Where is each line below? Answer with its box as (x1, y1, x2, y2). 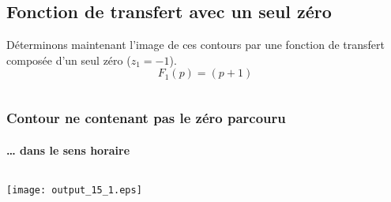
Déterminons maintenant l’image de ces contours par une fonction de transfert (6, 36, 385, 53)
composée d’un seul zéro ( (6, 51, 131, 68)
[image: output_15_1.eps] (6, 185, 142, 196)
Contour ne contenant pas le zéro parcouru (6, 108, 286, 128)
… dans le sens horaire (6, 141, 130, 158)
